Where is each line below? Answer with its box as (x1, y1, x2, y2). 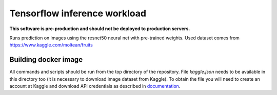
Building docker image (9, 55, 83, 64)
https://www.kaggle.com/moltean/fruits (9, 42, 93, 48)
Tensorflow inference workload (9, 8, 146, 19)
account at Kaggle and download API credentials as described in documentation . (9, 83, 181, 89)
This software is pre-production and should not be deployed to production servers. (9, 26, 190, 32)
